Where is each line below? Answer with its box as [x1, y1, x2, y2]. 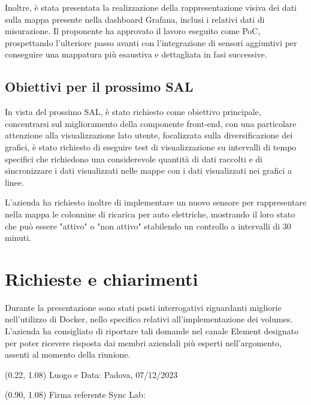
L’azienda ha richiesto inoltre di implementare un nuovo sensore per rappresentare [5, 196, 307, 208]
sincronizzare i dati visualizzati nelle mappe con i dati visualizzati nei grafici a [5, 164, 292, 177]
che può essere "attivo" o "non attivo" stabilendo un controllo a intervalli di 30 [5, 219, 291, 232]
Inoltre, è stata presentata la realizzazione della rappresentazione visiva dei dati [5, 1, 297, 13]
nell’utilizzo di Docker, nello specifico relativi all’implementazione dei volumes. [5, 313, 293, 325]
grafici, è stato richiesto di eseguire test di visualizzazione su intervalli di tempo [5, 140, 297, 153]
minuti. [5, 231, 31, 244]
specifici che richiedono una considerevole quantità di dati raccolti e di [5, 152, 262, 165]
